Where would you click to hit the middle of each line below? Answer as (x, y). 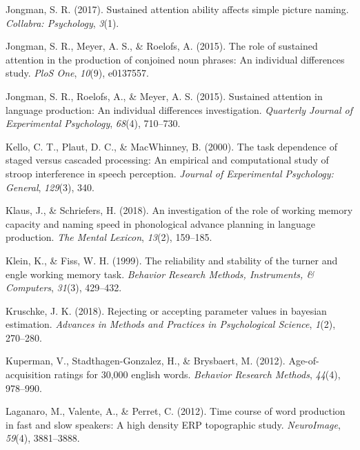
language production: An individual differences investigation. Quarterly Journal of (179, 109)
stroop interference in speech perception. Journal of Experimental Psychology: (170, 173)
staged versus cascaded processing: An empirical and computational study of (167, 160)
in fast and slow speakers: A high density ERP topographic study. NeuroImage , (173, 424)
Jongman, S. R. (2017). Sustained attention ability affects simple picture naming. (177, 9)
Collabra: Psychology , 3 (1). (62, 22)
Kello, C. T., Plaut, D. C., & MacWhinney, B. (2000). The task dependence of (171, 146)
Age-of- (304, 361)
